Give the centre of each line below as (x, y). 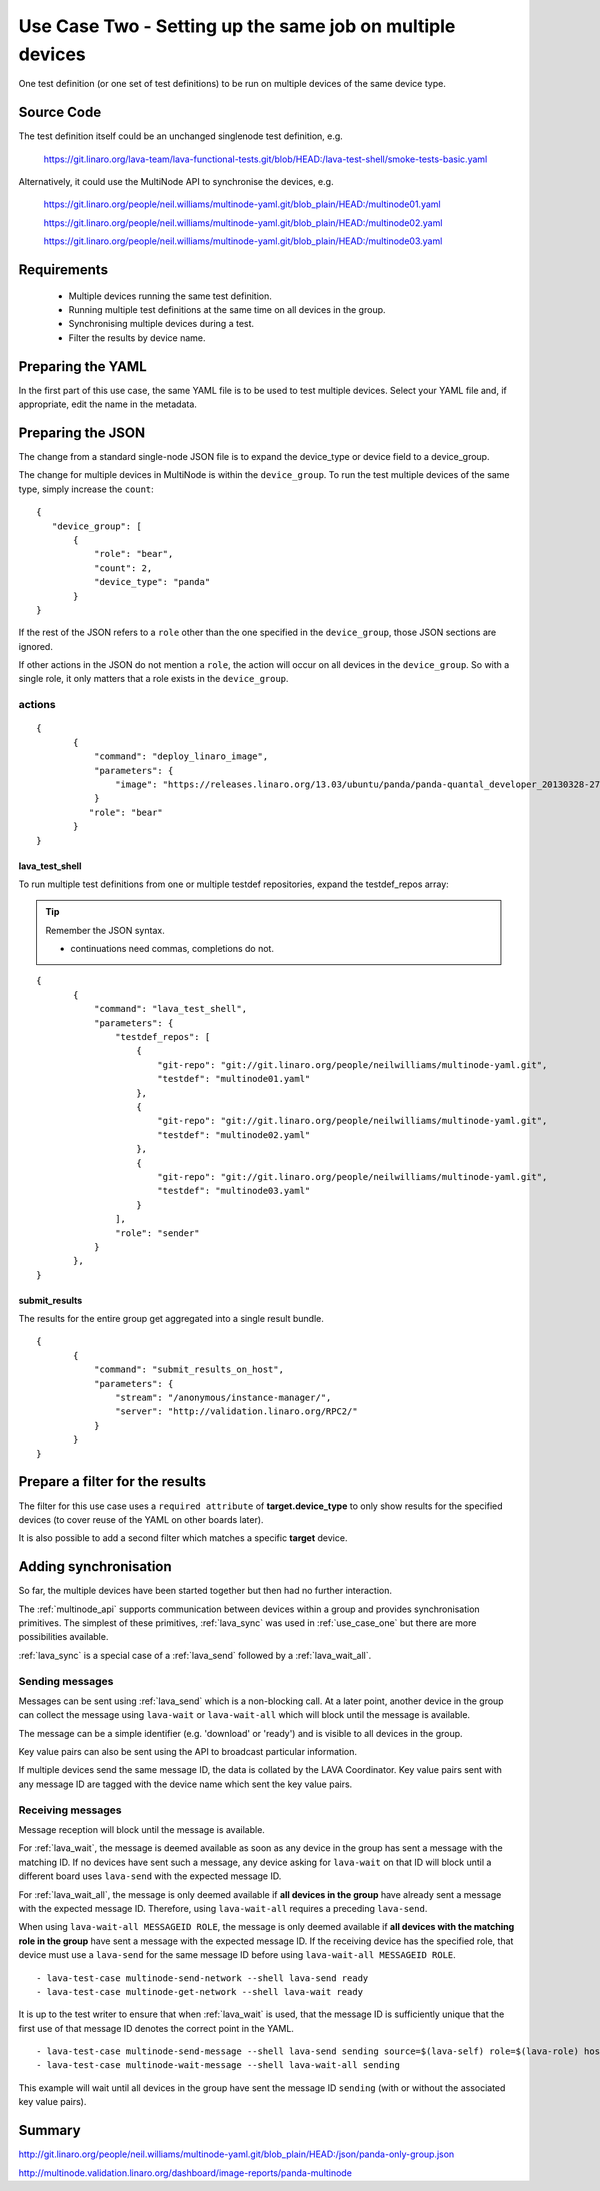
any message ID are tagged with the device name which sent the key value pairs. (185, 1784)
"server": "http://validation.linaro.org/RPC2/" (237, 1411)
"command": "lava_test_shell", (170, 1009)
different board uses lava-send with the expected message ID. (150, 1876)
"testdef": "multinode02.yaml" (233, 1134)
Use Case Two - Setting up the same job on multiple (237, 26)
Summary (49, 2130)
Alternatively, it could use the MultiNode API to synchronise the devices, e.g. (176, 182)
